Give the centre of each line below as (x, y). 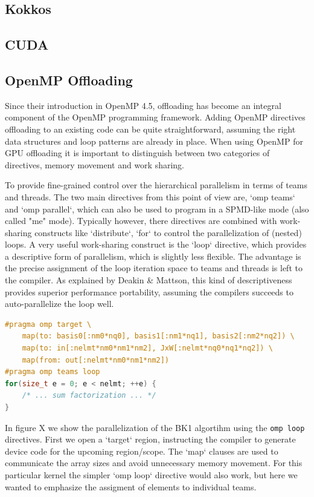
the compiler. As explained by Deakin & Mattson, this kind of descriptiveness (149, 280)
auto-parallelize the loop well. (59, 304)
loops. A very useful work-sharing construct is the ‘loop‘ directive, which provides (156, 244)
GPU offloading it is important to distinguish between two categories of (137, 153)
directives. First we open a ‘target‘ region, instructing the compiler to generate (150, 439)
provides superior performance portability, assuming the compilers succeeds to (149, 291)
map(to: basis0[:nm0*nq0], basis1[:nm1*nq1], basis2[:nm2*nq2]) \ (158, 336)
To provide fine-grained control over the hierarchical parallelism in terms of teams (156, 185)
